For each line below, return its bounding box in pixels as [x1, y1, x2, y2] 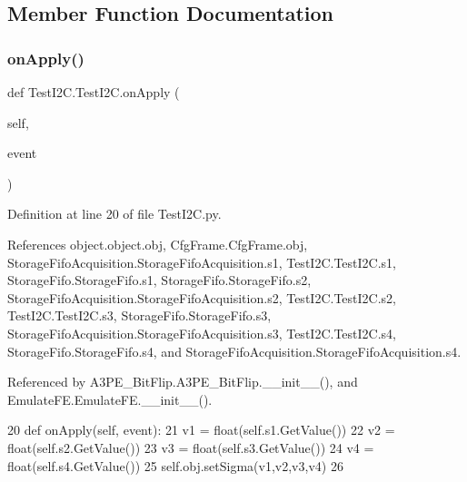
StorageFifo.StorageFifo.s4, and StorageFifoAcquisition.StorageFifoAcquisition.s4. [7, 341, 462, 360]
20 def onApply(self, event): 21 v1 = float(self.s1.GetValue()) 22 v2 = [7, 420, 395, 439]
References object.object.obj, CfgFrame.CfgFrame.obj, [7, 234, 308, 253]
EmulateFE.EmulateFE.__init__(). [7, 389, 213, 408]
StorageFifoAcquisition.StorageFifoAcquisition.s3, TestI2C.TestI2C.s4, [7, 323, 396, 342]
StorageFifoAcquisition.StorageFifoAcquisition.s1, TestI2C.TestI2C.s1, [7, 252, 396, 271]
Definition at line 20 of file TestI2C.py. [7, 204, 222, 223]
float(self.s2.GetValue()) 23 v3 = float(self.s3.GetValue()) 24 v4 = [7, 438, 374, 457]
